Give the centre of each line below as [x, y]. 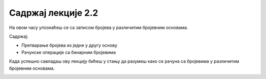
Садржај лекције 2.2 [54, 13]
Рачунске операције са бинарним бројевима [68, 52]
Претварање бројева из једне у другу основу [69, 45]
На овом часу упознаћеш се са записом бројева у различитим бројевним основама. [99, 27]
